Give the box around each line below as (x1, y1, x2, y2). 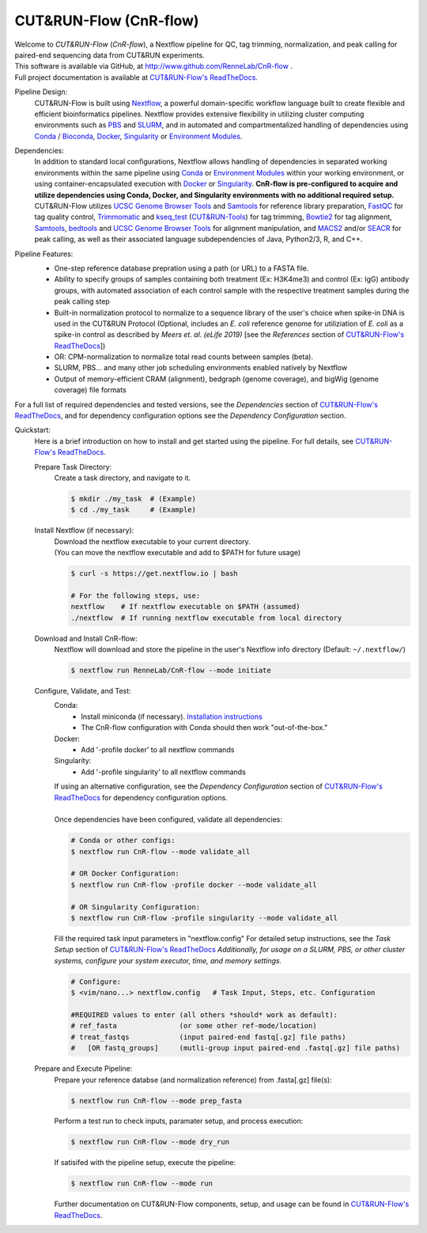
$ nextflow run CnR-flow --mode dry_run (70, 1137, 229, 1147)
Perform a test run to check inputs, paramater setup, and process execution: (54, 1116, 304, 1126)
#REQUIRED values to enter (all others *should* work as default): (70, 1010, 338, 1019)
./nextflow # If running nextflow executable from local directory (70, 613, 342, 622)
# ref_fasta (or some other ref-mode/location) (70, 1021, 317, 1031)
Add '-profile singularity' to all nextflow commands (81, 767, 247, 777)
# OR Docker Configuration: (70, 869, 179, 878)
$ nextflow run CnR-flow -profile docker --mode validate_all (70, 880, 317, 889)
